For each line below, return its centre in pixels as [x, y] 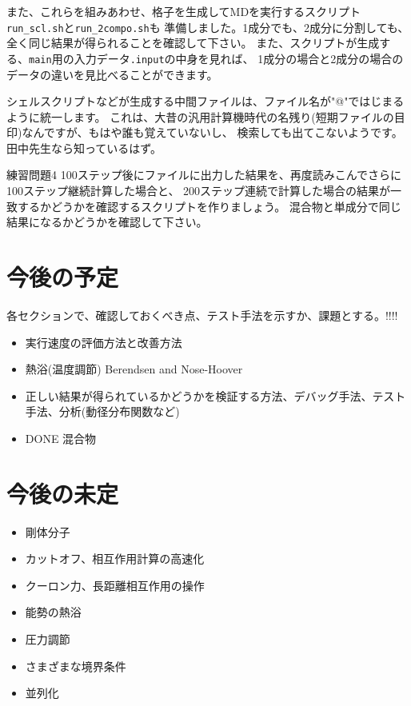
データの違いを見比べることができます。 [112, 74]
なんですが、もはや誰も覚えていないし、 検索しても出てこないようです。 [212, 132]
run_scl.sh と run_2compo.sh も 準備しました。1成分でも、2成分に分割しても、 [208, 27]
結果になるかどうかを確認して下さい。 [107, 222]
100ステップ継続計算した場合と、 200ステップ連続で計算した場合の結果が [199, 191]
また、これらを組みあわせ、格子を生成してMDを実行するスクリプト [184, 11]
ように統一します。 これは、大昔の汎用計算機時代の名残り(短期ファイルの [200, 116]
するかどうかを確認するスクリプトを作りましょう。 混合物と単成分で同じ [209, 206]
